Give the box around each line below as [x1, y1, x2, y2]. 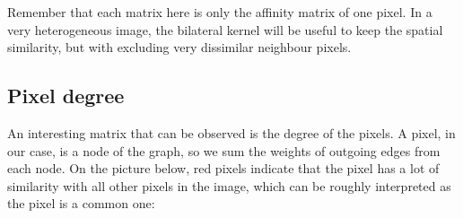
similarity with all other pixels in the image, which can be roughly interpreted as [7, 176, 451, 195]
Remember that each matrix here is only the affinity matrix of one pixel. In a [7, 3, 432, 21]
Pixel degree [7, 82, 125, 109]
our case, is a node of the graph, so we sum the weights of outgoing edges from [7, 141, 441, 160]
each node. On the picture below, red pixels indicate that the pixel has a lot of [7, 159, 440, 178]
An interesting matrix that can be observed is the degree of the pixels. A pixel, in [7, 123, 456, 142]
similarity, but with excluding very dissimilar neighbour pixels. [7, 38, 352, 57]
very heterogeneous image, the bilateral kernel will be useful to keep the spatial [7, 20, 443, 39]
